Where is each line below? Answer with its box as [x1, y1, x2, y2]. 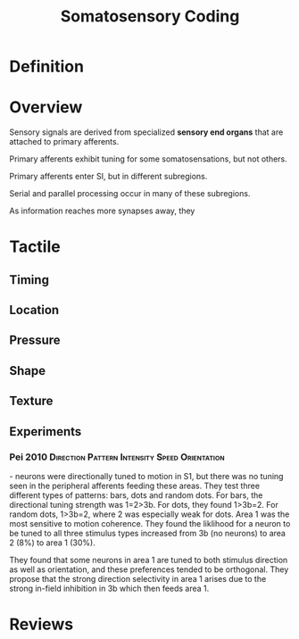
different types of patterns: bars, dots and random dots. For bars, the [9, 489, 263, 501]
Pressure [9, 333, 61, 348]
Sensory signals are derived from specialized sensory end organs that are [9, 127, 284, 137]
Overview [9, 97, 83, 118]
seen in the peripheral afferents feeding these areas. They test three [9, 480, 261, 491]
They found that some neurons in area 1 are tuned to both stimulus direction [9, 554, 288, 565]
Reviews [9, 614, 74, 635]
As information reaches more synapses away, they [9, 205, 195, 216]
